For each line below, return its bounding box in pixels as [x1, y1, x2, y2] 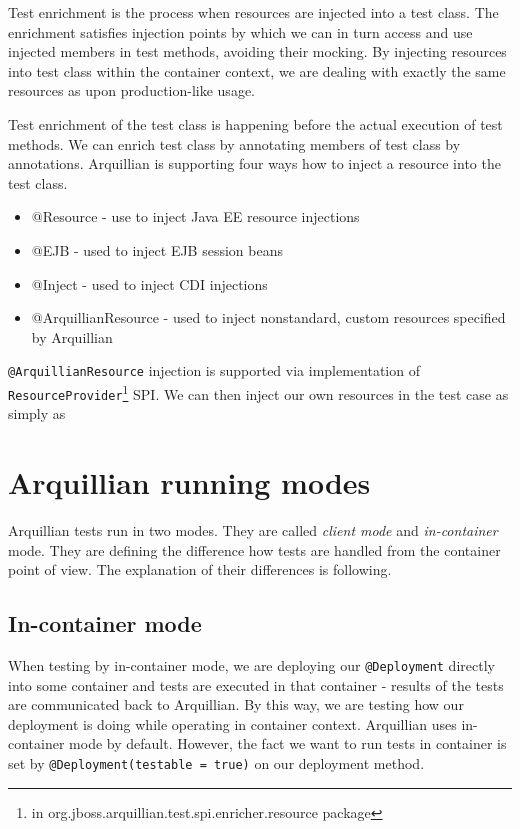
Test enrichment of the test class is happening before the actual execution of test [8, 113, 503, 134]
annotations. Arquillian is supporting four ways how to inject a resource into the [8, 153, 501, 174]
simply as [8, 403, 66, 424]
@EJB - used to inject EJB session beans [31, 239, 283, 260]
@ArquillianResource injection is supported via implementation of [8, 360, 420, 381]
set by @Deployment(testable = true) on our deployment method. [8, 753, 425, 774]
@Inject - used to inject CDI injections [31, 273, 268, 294]
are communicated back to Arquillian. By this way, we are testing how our [8, 694, 464, 715]
